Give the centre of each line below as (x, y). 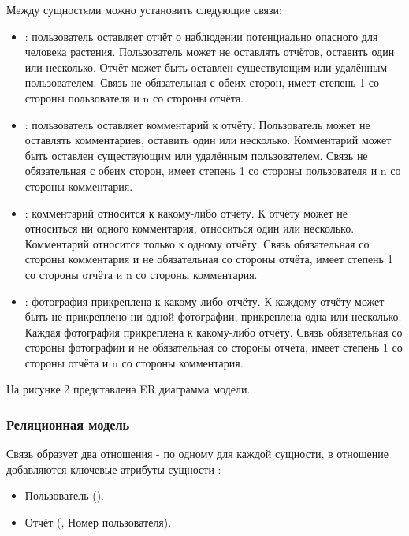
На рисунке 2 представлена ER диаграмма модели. (128, 389)
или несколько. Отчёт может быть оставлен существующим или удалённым (206, 67)
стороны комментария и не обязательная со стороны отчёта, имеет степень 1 (209, 259)
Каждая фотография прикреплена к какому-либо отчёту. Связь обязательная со (214, 331)
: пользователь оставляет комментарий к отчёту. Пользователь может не (197, 124)
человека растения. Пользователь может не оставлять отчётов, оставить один (210, 52)
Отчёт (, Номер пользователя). (98, 522)
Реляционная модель (68, 424)
